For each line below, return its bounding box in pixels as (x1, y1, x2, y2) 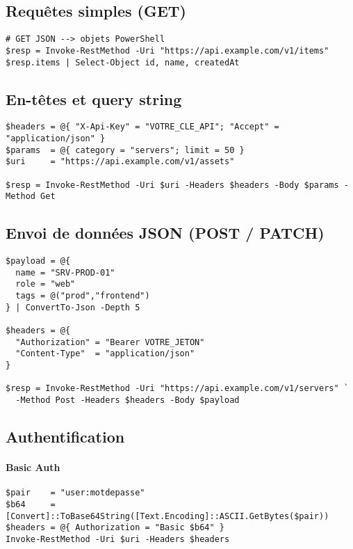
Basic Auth (6, 460, 60, 475)
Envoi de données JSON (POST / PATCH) (6, 222, 325, 244)
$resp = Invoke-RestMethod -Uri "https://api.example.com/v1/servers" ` (6, 383, 349, 394)
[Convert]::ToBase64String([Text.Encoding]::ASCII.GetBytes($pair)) (6, 511, 329, 521)
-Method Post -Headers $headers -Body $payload (15, 395, 240, 406)
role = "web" (15, 279, 76, 289)
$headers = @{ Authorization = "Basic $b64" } (6, 523, 224, 533)
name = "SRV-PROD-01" (15, 267, 115, 278)
